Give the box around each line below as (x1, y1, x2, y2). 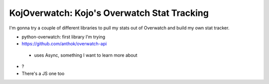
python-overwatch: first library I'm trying (21, 34, 106, 40)
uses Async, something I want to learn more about (34, 52, 137, 58)
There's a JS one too (21, 70, 65, 77)
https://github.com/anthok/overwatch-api (21, 41, 107, 47)
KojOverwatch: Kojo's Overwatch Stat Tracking (9, 7, 209, 18)
